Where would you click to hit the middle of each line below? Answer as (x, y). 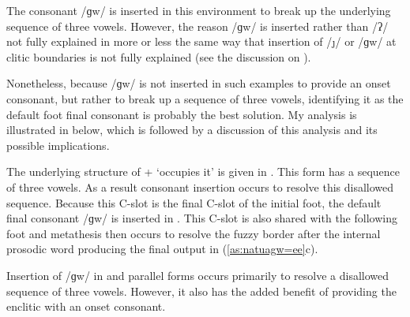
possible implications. (58, 145)
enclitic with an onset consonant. (86, 306)
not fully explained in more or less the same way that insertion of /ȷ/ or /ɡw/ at (201, 41)
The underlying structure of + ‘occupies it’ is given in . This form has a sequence (203, 172)
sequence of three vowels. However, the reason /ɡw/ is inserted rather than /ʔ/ (197, 26)
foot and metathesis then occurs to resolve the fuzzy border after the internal (194, 233)
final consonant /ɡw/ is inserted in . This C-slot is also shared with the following (202, 218)
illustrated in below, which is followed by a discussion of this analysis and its (192, 130)
